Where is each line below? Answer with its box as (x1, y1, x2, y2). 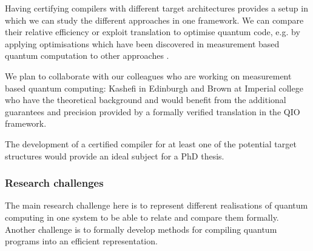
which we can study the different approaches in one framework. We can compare (5, 13, 304, 26)
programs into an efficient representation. (5, 235, 158, 247)
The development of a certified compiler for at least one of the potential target (5, 137, 297, 150)
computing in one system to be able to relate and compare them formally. (5, 210, 279, 223)
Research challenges (5, 175, 104, 190)
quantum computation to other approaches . (5, 49, 169, 62)
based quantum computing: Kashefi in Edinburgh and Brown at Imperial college (5, 81, 303, 94)
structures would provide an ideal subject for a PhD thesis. (5, 149, 224, 162)
